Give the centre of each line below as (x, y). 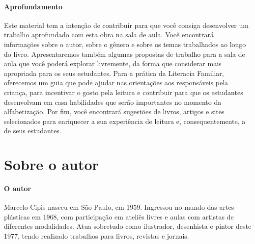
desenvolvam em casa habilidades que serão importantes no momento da (113, 102)
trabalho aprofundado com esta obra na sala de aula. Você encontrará (109, 35)
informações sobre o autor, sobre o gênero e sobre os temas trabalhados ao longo (125, 44)
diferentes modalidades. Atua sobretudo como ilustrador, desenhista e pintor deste (128, 226)
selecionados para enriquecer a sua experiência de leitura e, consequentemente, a (125, 121)
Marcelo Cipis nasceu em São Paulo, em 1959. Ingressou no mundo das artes (119, 207)
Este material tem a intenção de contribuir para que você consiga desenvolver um (126, 25)
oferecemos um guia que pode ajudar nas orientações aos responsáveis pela (116, 83)
